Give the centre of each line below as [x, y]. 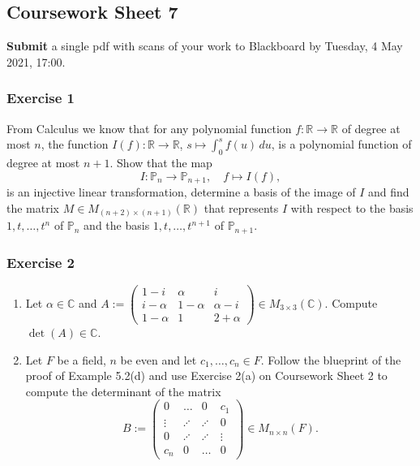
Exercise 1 [41, 98]
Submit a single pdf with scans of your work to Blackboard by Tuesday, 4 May [205, 46]
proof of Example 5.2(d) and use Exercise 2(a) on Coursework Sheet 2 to [206, 375]
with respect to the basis [352, 207]
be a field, [81, 359]
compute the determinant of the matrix [123, 391]
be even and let [159, 359]
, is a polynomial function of [341, 144]
